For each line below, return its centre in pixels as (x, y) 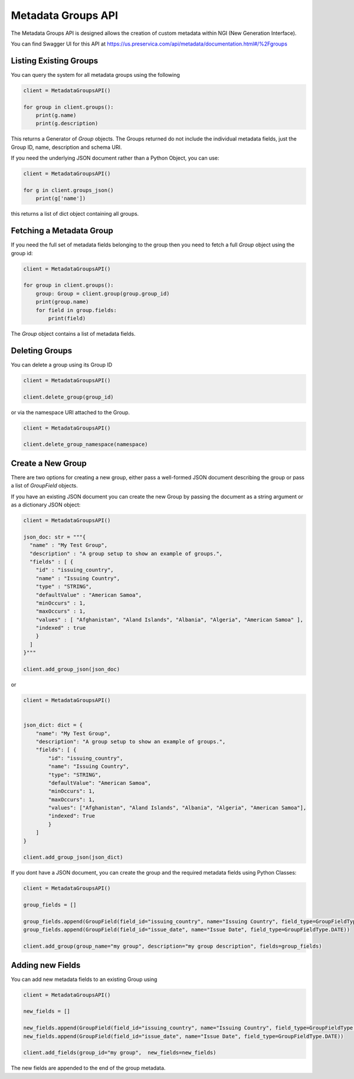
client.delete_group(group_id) (69, 397)
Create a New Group (49, 463)
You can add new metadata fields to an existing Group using (84, 979)
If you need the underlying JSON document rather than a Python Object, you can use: (115, 158)
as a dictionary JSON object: (46, 505)
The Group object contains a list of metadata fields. (73, 333)
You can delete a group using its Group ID (62, 365)
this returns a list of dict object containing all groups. (75, 214)
